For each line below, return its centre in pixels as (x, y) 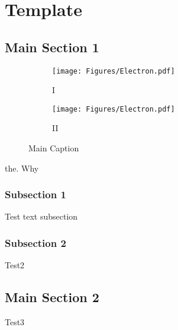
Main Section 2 (52, 297)
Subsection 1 (35, 194)
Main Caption (54, 148)
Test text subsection (41, 216)
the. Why (22, 168)
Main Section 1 (52, 47)
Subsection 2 (35, 243)
